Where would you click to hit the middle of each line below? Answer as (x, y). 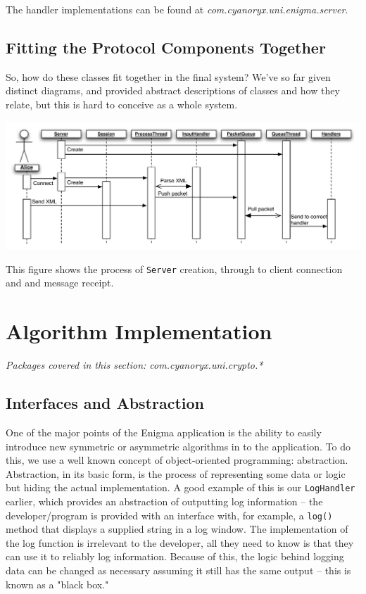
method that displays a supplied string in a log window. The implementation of (177, 529)
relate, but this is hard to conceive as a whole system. (122, 104)
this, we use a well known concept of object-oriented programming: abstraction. (177, 460)
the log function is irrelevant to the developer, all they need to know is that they (180, 542)
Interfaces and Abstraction (105, 403)
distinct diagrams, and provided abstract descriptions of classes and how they (173, 90)
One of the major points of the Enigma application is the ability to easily (164, 432)
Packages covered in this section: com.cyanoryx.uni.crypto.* (134, 365)
